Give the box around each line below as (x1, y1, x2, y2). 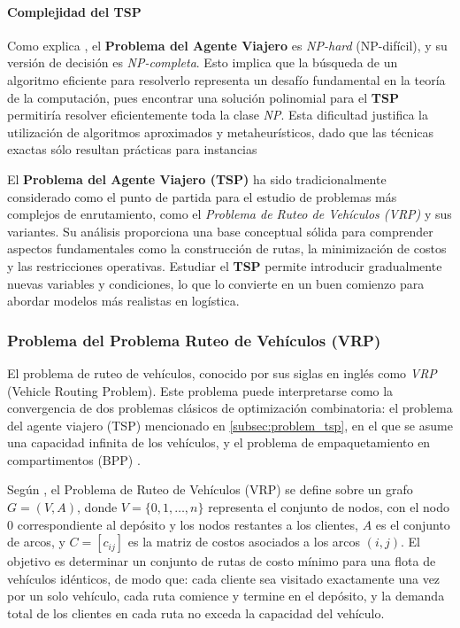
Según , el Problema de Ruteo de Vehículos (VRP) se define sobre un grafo (7, 480, 413, 499)
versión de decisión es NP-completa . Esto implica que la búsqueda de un (7, 53, 398, 72)
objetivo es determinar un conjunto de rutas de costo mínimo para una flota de (7, 552, 436, 570)
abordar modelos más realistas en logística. (7, 291, 240, 310)
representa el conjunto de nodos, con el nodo (208, 498, 450, 516)
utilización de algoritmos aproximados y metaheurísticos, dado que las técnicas (7, 122, 434, 141)
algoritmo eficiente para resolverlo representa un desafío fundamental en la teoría (7, 70, 446, 89)
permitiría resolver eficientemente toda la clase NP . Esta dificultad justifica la (7, 105, 428, 124)
